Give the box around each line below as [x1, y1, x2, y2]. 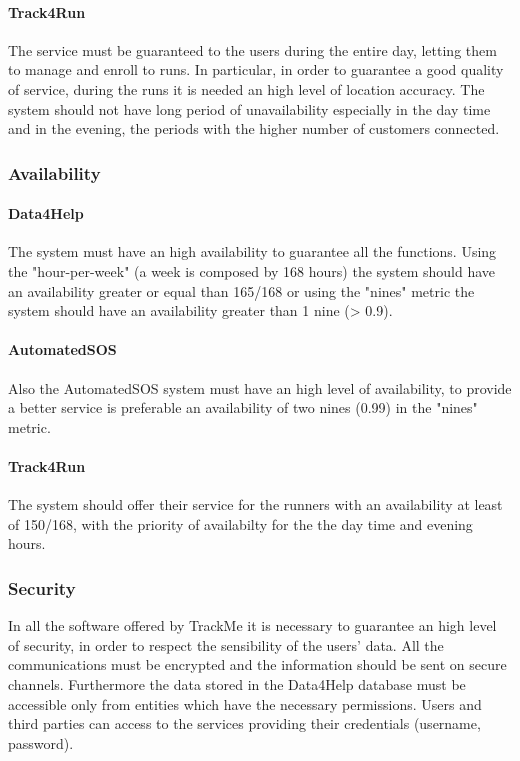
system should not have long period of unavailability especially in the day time [8, 98, 491, 119]
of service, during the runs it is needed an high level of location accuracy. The [8, 78, 485, 99]
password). [8, 732, 74, 753]
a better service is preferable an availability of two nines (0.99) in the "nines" [8, 397, 478, 418]
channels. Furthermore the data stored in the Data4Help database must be [8, 673, 466, 694]
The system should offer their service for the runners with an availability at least [8, 494, 503, 515]
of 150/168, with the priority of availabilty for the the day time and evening [8, 513, 473, 534]
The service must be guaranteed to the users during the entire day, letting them [8, 39, 497, 60]
